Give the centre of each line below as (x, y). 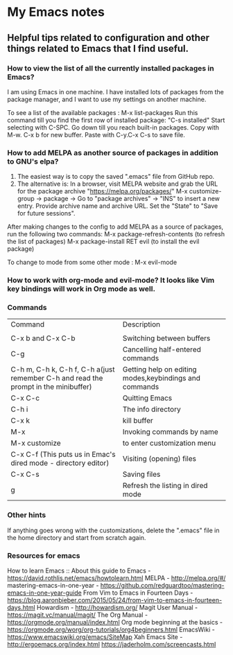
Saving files (141, 474)
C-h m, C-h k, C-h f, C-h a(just (63, 369)
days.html (21, 607)
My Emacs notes (56, 12)
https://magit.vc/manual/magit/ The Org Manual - (77, 615)
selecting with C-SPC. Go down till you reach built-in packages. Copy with (113, 127)
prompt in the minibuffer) (51, 387)
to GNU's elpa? (33, 161)
